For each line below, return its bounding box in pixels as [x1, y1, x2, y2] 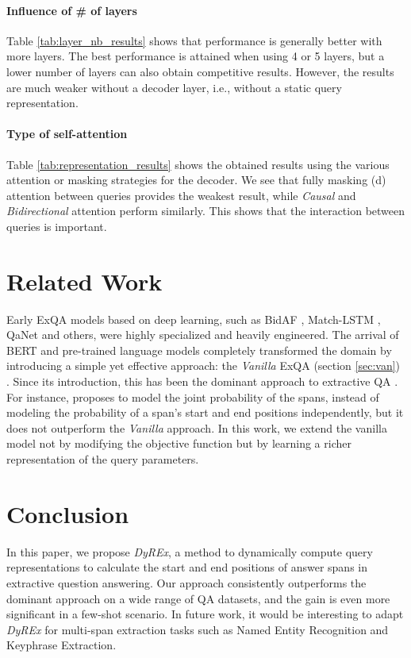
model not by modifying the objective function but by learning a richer [6, 435, 351, 452]
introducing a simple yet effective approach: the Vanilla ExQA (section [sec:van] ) [6, 357, 401, 374]
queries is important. [6, 217, 107, 234]
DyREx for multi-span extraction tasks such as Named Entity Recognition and [6, 621, 389, 637]
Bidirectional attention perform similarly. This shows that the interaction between [6, 202, 405, 219]
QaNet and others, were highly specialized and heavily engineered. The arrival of [6, 326, 399, 343]
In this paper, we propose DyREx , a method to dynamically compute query [6, 543, 373, 560]
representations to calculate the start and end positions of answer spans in [6, 559, 367, 575]
